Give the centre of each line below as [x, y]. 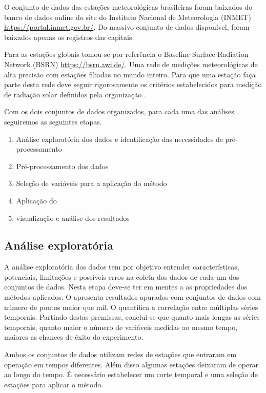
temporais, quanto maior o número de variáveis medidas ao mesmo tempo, [121, 327]
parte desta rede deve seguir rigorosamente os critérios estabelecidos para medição [133, 84]
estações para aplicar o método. [54, 384]
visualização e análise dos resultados [73, 218]
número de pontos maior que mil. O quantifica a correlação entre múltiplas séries [131, 307]
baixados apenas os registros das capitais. [69, 37]
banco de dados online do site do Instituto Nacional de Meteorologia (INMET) [128, 17]
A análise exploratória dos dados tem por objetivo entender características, [122, 267]
